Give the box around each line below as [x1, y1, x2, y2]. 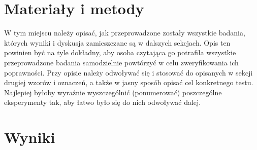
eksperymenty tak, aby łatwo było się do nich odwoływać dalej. [4, 97, 201, 107]
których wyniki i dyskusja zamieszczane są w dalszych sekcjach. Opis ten [4, 37, 231, 48]
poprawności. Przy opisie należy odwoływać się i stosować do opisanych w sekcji [4, 67, 253, 78]
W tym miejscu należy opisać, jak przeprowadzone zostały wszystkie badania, [4, 27, 245, 38]
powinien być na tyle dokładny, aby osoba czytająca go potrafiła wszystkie [4, 47, 236, 58]
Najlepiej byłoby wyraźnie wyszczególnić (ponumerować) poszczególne [4, 87, 222, 97]
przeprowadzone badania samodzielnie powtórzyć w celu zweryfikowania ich [4, 57, 239, 67]
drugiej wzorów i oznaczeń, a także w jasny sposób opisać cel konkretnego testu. [4, 77, 253, 88]
